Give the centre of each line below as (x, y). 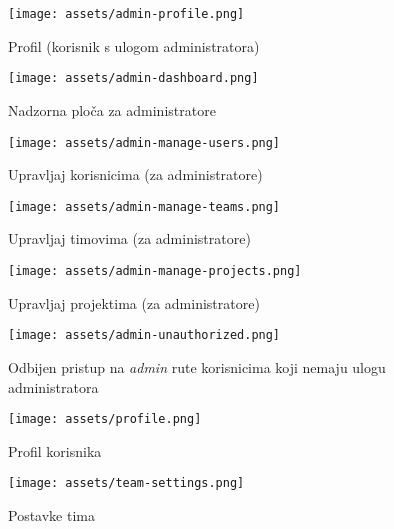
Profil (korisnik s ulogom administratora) (134, 45)
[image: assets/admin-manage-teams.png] (144, 206)
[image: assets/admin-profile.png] (126, 14)
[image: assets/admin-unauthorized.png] (144, 335)
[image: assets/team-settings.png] (126, 483)
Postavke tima (51, 515)
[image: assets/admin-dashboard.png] (133, 78)
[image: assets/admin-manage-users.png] (144, 142)
